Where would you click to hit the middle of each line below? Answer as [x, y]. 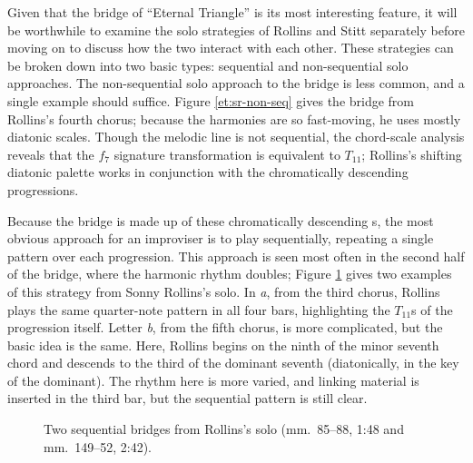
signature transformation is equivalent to [227, 154]
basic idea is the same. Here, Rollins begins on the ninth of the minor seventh [223, 345]
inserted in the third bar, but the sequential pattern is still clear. [187, 398]
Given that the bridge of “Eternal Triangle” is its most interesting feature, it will [232, 12]
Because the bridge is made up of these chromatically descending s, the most [221, 220]
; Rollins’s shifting [412, 154]
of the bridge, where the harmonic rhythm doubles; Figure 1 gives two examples [230, 274]
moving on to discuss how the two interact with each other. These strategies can [231, 48]
